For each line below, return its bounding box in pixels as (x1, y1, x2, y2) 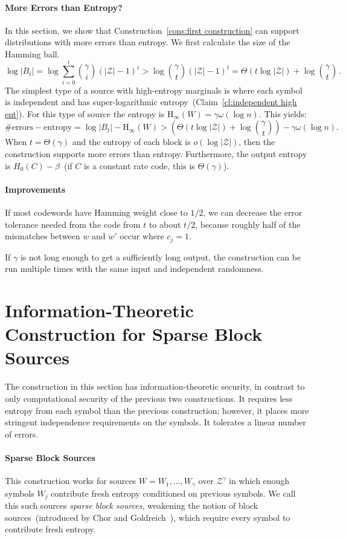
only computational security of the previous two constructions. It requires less (5, 392, 293, 404)
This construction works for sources (5, 474, 136, 487)
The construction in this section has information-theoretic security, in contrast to (5, 380, 305, 393)
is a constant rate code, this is (83, 159, 195, 172)
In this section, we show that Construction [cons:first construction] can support (5, 24, 300, 36)
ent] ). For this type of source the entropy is (5, 107, 165, 120)
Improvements (5, 182, 66, 195)
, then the (239, 135, 275, 148)
